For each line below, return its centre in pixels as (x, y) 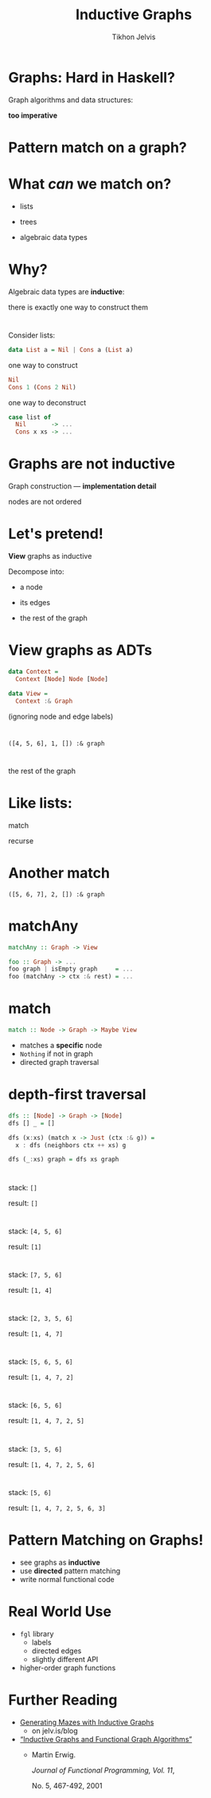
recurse (21, 840)
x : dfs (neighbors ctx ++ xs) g (71, 1145)
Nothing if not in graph (56, 1054)
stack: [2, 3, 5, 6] (41, 1318)
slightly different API (65, 1659)
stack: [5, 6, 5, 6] (41, 1361)
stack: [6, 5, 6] (35, 1405)
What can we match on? (90, 184)
